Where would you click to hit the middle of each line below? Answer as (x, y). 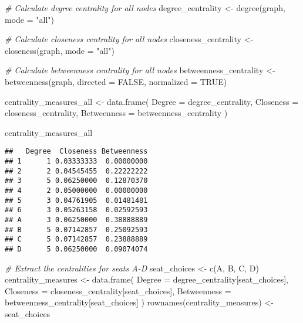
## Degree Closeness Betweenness (76, 152)
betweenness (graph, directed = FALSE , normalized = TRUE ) (116, 81)
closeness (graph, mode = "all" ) (60, 50)
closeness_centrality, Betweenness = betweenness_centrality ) (116, 113)
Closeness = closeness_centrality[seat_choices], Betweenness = (118, 290)
